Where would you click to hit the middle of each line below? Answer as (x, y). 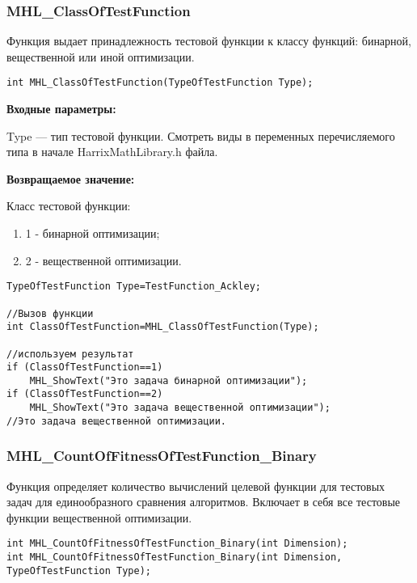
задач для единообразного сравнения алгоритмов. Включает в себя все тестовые (204, 502)
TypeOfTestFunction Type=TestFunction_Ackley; (134, 287)
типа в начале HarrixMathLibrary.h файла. (112, 152)
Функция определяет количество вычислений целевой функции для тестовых (196, 486)
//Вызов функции (50, 313)
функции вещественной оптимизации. (99, 517)
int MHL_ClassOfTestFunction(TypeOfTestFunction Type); (160, 83)
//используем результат (70, 354)
